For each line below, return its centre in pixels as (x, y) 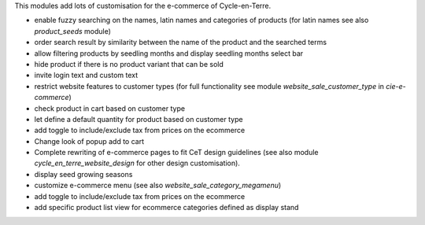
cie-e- (396, 86)
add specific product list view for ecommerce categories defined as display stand (166, 208)
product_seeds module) (73, 31)
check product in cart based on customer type (109, 108)
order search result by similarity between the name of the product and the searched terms (180, 42)
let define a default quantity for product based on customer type (139, 119)
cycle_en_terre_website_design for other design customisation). (137, 163)
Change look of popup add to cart (89, 141)
